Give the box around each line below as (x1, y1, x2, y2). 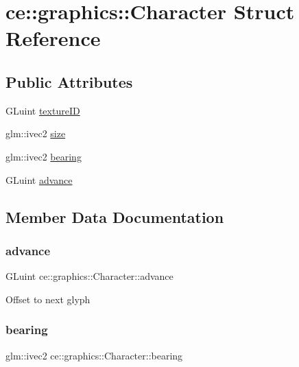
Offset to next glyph (5, 292, 91, 306)
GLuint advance (5, 172, 73, 187)
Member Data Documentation (5, 206, 224, 227)
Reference (5, 24, 101, 52)
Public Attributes (5, 71, 133, 92)
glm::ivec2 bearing (5, 149, 82, 163)
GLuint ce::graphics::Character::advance (5, 269, 174, 283)
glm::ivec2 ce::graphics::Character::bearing (5, 348, 183, 362)
